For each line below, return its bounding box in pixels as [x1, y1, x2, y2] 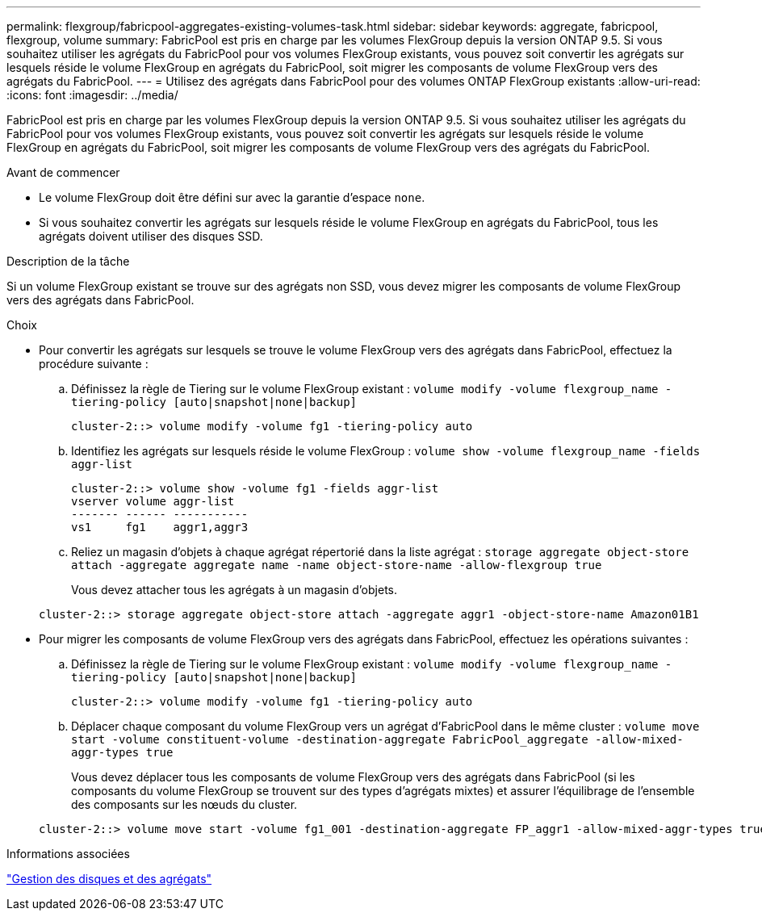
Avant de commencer [6, 165, 120, 179]
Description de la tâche [6, 254, 130, 268]
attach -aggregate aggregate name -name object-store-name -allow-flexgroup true [71, 559, 602, 572]
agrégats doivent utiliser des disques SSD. [39, 229, 263, 243]
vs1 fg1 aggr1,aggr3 [71, 521, 249, 534]
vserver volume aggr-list [71, 495, 235, 508]
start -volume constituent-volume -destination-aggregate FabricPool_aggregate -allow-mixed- [71, 733, 684, 746]
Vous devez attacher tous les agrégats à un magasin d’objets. [71, 583, 397, 597]
